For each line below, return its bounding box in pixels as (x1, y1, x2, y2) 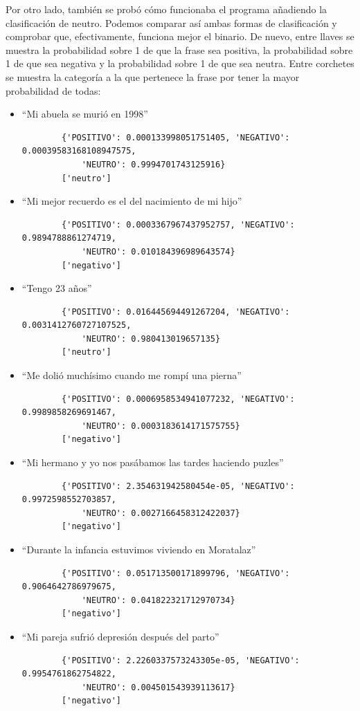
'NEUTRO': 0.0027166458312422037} (81, 508, 240, 518)
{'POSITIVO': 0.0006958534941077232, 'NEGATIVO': (62, 394, 295, 404)
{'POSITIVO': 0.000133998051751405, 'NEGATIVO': (62, 132, 290, 142)
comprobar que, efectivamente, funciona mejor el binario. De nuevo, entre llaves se (6, 29, 354, 44)
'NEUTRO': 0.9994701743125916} (81, 159, 226, 169)
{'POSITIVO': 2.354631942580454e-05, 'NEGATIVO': (62, 481, 295, 491)
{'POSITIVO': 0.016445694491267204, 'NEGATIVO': (62, 306, 290, 317)
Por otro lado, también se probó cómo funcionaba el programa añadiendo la (6, 2, 327, 16)
